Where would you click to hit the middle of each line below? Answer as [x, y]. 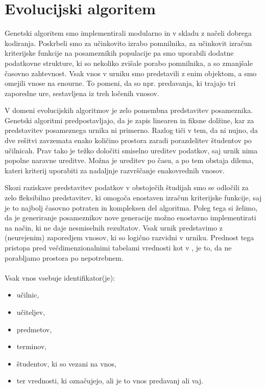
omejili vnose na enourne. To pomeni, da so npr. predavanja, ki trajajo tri [120, 83]
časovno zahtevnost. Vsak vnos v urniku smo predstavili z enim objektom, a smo [131, 73]
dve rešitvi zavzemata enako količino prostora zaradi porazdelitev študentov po [128, 140]
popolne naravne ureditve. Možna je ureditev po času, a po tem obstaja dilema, [129, 160]
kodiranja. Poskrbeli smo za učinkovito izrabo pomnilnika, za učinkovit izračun [128, 43]
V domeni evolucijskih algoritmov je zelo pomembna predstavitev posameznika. [129, 110]
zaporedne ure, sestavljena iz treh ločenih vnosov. [82, 93]
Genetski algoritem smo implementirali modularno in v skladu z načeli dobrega [128, 33]
